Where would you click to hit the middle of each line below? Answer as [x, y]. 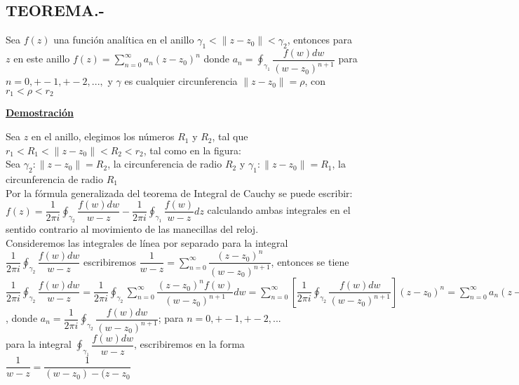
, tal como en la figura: [192, 150]
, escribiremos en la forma [189, 344]
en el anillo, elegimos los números [103, 136]
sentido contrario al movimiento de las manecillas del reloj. [132, 229]
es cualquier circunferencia [181, 81]
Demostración [40, 113]
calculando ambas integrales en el [279, 210]
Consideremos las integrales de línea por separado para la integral [147, 243]
